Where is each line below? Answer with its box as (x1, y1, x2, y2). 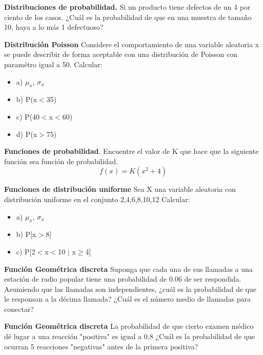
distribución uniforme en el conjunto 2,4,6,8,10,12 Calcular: (4, 193, 190, 204)
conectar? (4, 303, 34, 314)
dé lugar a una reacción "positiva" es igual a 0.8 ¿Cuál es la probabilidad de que (4, 331, 255, 342)
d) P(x (16, 128, 37, 139)
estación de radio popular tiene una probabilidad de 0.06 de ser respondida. (4, 273, 241, 284)
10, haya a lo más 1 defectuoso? (4, 22, 104, 32)
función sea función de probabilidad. (4, 155, 118, 166)
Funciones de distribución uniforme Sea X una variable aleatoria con (4, 184, 236, 194)
